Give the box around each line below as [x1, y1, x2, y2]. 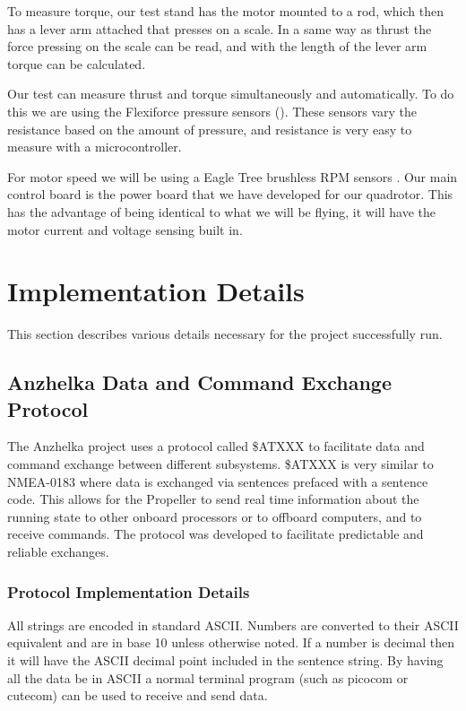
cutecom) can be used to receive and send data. [7, 686, 268, 705]
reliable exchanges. [7, 542, 109, 560]
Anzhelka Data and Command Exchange [7, 369, 392, 396]
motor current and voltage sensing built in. [7, 220, 243, 238]
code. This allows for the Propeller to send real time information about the [7, 490, 419, 508]
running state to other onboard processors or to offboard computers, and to [7, 507, 422, 525]
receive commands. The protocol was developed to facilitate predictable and [7, 525, 424, 543]
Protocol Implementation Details [7, 580, 250, 603]
